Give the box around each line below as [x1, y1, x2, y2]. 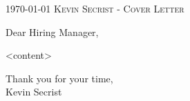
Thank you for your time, [6, 71, 113, 85]
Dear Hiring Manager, [6, 24, 99, 39]
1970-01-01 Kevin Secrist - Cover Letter [6, 1, 184, 15]
